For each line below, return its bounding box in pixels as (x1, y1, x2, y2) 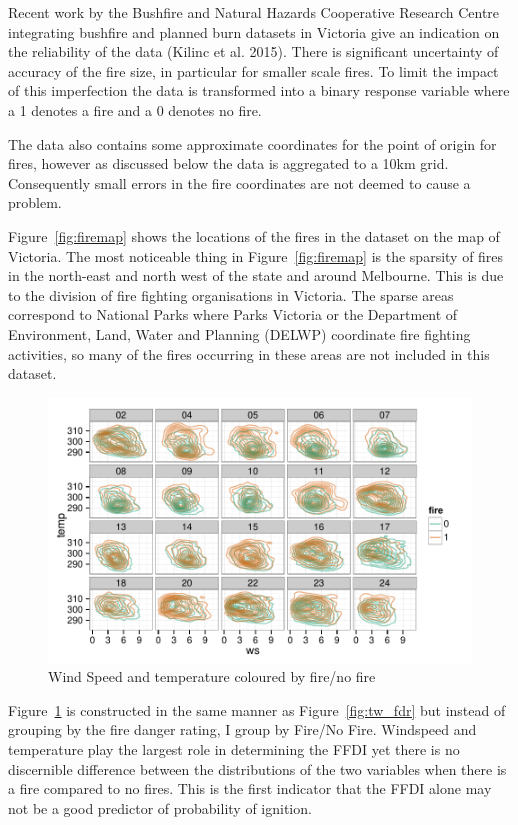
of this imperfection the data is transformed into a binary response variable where (8, 80, 510, 101)
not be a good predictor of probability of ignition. (8, 797, 312, 818)
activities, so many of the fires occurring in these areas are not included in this (8, 343, 490, 364)
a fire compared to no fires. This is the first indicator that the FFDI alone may (8, 778, 492, 799)
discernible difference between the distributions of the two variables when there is (8, 758, 507, 779)
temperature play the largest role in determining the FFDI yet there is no (8, 739, 460, 760)
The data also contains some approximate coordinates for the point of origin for (8, 133, 497, 154)
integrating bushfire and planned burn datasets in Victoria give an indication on (8, 21, 500, 42)
